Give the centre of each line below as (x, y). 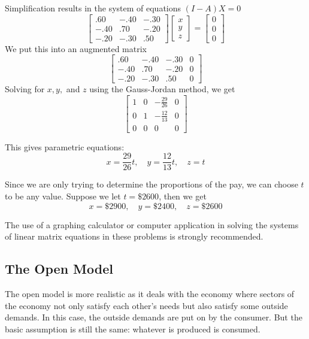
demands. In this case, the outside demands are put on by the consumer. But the (154, 317)
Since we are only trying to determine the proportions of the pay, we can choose (152, 184)
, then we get (183, 196)
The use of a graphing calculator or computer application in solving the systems (152, 224)
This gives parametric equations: (65, 146)
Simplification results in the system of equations (93, 8)
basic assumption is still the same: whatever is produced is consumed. (133, 329)
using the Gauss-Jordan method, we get (162, 89)
